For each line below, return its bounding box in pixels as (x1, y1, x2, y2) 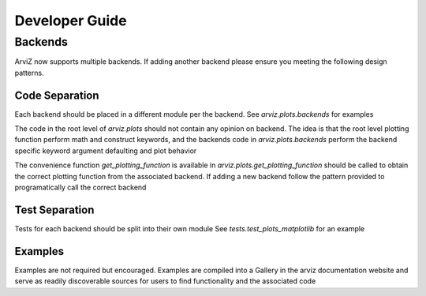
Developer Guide (14, 12, 127, 29)
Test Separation (14, 203, 95, 216)
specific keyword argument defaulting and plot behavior (14, 146, 197, 155)
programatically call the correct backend (14, 182, 147, 193)
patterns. (14, 68, 44, 77)
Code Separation (14, 88, 99, 102)
